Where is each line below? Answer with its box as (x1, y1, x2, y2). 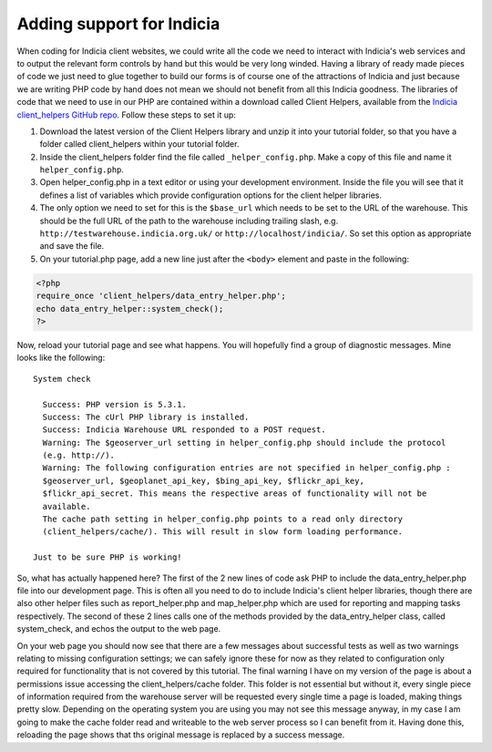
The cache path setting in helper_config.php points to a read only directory (42, 514, 404, 524)
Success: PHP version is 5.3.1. (42, 399, 187, 409)
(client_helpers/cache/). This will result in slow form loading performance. (42, 527, 404, 537)
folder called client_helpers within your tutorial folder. (39, 139, 240, 149)
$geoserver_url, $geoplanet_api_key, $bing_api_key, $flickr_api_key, (42, 475, 364, 486)
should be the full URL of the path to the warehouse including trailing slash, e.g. (39, 215, 339, 226)
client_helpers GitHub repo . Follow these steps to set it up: (16, 109, 237, 120)
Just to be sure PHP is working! (33, 552, 182, 562)
